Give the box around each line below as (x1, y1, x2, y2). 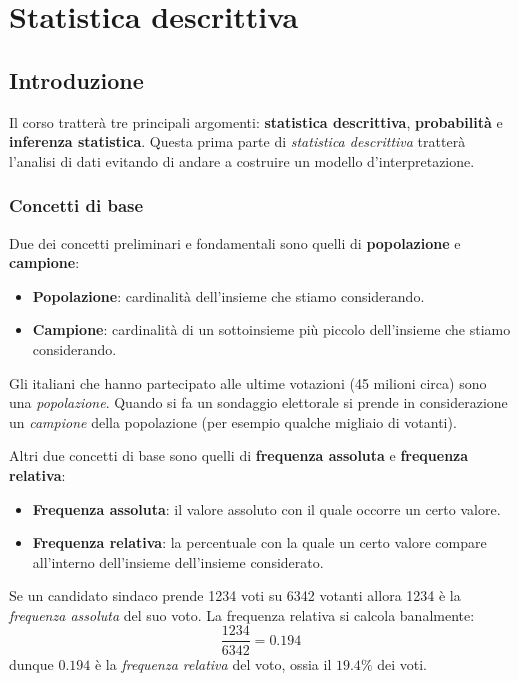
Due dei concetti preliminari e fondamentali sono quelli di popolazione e (9, 232, 461, 253)
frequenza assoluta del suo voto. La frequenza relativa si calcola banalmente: (9, 604, 475, 625)
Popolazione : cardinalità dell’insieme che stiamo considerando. (32, 285, 425, 306)
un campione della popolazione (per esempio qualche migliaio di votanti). (9, 411, 457, 432)
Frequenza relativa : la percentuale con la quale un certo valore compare (32, 532, 487, 553)
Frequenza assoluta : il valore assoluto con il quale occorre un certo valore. (32, 498, 501, 519)
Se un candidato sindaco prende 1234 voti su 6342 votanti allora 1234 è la (9, 585, 461, 606)
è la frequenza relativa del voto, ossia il (94, 653, 332, 674)
